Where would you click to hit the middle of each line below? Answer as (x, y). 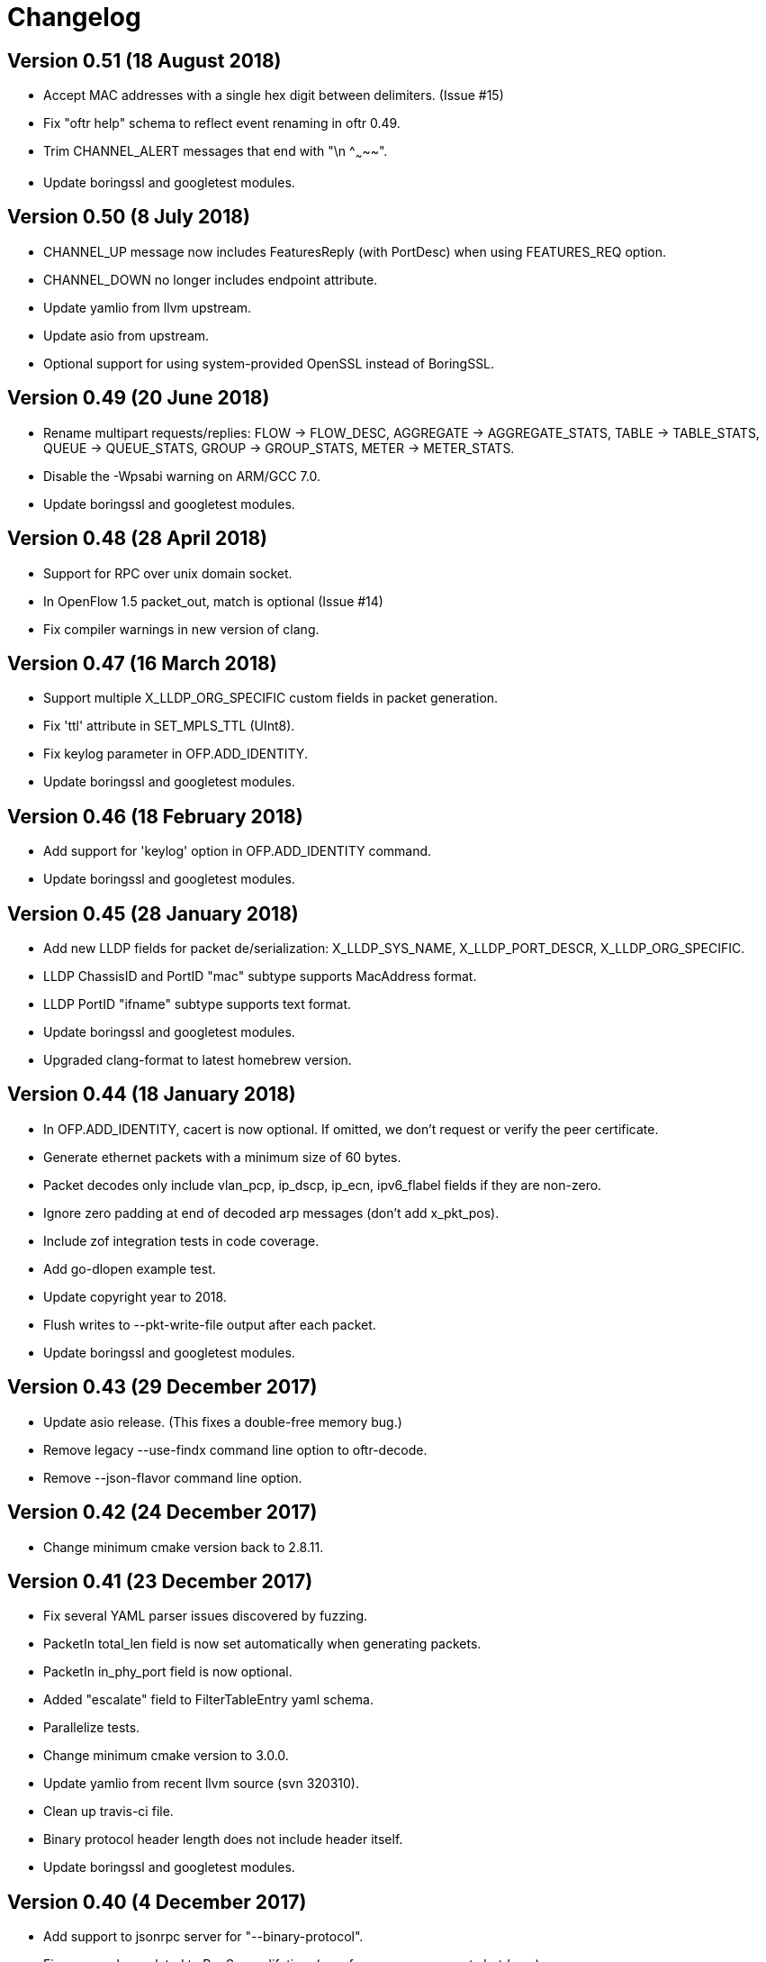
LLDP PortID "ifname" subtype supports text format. (198, 1004)
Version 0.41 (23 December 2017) (160, 1581)
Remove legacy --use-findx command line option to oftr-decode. (235, 1449)
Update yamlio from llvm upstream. (148, 307)
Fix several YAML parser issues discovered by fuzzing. (206, 1616)
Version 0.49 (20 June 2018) (139, 398)
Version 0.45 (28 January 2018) (153, 913)
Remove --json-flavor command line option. (173, 1477)
